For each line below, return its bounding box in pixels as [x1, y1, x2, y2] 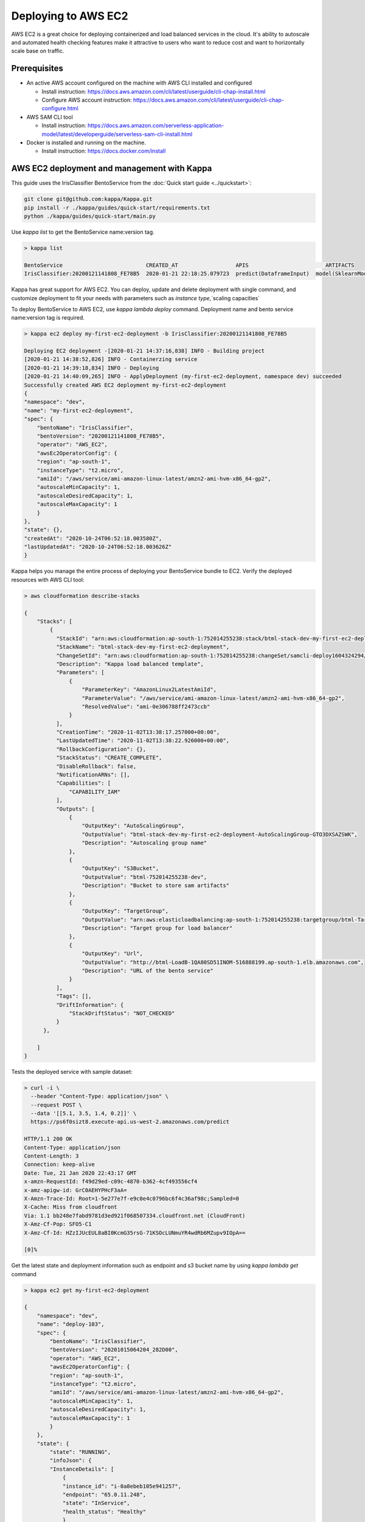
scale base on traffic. [11, 47, 64, 55]
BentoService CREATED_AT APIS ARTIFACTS [24, 262, 355, 268]
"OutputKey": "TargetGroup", [82, 908, 169, 914]
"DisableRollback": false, [55, 763, 137, 770]
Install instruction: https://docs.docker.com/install [41, 147, 166, 155]
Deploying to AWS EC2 [11, 9, 128, 23]
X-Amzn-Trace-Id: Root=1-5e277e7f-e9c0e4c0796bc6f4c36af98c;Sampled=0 [24, 1195, 240, 1202]
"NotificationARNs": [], [55, 771, 130, 779]
